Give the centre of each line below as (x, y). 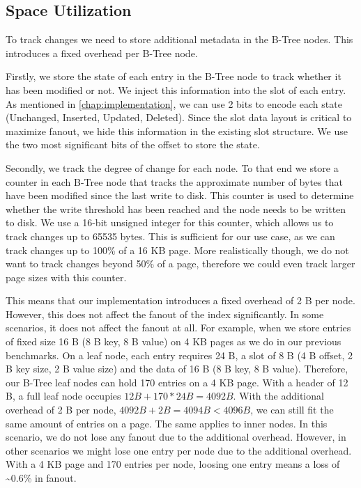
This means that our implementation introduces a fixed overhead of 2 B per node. (180, 300)
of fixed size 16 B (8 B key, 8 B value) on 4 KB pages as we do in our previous (174, 341)
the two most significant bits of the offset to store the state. (133, 144)
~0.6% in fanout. (41, 478)
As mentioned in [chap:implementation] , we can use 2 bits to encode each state (174, 103)
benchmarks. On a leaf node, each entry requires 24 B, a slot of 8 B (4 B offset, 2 (179, 355)
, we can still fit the (292, 410)
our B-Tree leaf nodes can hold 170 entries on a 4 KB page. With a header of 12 (177, 382)
